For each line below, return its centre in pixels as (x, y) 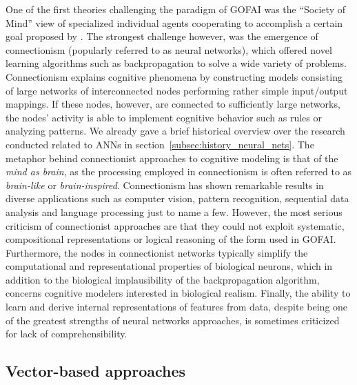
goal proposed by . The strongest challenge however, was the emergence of (162, 36)
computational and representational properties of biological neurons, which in (169, 266)
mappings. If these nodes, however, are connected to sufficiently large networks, (173, 104)
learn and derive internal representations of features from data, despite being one (177, 307)
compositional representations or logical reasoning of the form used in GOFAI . (171, 239)
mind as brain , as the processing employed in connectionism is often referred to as (179, 171)
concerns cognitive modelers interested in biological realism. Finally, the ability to (178, 293)
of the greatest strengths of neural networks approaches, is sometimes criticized (173, 320)
